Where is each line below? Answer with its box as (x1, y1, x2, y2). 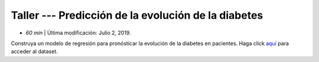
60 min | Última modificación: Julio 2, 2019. (25, 29, 131, 36)
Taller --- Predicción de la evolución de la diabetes (11, 9, 263, 22)
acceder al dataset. (11, 48, 58, 55)
